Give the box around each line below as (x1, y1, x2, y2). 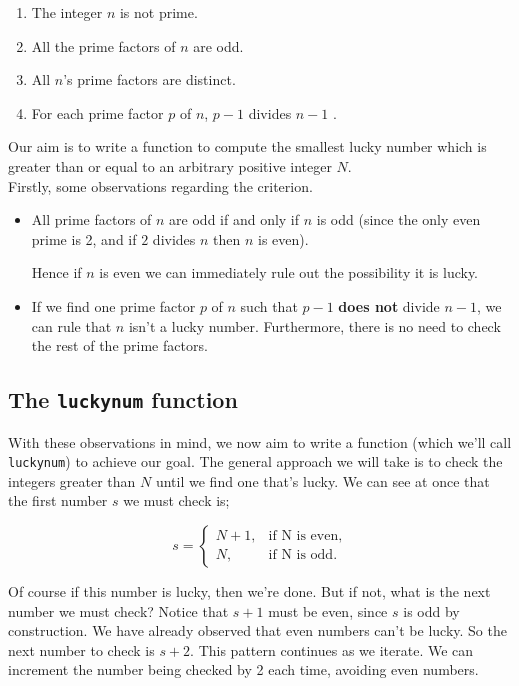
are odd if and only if (169, 209, 300, 230)
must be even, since (268, 600, 388, 621)
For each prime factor (31, 102, 164, 123)
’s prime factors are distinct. (63, 69, 236, 90)
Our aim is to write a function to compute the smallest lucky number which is (8, 136, 487, 157)
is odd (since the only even (316, 209, 481, 230)
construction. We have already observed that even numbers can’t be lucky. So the (8, 620, 507, 641)
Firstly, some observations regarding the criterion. (8, 175, 313, 196)
